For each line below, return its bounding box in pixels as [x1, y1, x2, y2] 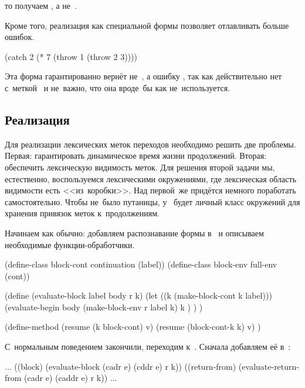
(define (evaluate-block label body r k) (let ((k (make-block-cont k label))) [5, 289, 272, 302]
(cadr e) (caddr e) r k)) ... [24, 372, 117, 384]
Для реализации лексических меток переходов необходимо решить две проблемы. [5, 138, 296, 150]
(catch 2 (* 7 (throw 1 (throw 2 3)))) [5, 50, 138, 62]
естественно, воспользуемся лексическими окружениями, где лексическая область [5, 172, 297, 185]
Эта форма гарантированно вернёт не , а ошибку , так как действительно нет [5, 70, 282, 82]
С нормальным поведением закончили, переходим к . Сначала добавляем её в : [5, 340, 291, 353]
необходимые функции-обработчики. [5, 238, 135, 250]
